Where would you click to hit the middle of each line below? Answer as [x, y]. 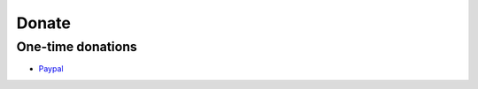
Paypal [51, 69]
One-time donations [77, 47]
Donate [43, 23]
